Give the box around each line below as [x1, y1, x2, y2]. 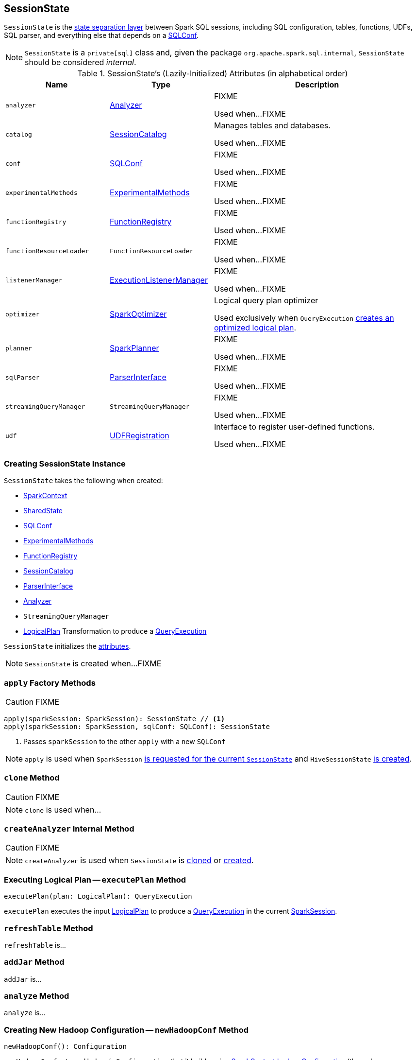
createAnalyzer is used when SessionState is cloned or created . [25, 855, 254, 866]
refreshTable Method [4, 923, 93, 933]
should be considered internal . [25, 57, 136, 68]
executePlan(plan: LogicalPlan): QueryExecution [4, 892, 192, 901]
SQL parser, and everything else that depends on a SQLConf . [4, 31, 199, 40]
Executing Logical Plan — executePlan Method [4, 874, 186, 885]
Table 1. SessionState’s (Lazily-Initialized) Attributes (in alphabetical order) [77, 69, 348, 79]
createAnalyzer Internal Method [4, 824, 134, 834]
